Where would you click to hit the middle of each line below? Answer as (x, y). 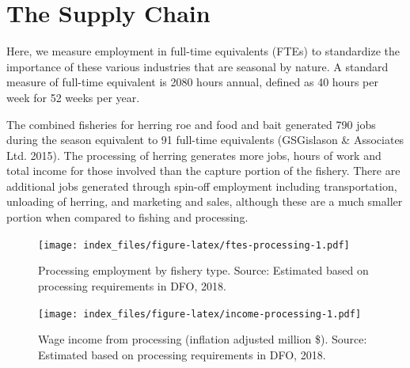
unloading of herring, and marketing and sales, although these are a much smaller (205, 201)
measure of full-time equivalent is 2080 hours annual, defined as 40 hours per (192, 82)
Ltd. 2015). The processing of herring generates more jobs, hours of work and (194, 155)
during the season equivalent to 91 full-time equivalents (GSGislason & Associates (205, 140)
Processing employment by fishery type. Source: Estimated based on (203, 270)
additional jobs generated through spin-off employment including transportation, (202, 186)
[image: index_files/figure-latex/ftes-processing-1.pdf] (194, 245)
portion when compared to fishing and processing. (127, 217)
